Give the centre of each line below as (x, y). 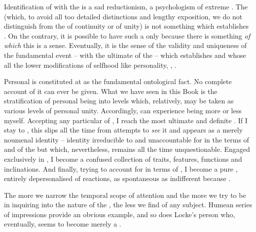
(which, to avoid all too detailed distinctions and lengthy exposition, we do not (123, 16)
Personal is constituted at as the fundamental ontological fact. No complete (118, 81)
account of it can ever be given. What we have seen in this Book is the (111, 91)
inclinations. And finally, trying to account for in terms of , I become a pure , (121, 168)
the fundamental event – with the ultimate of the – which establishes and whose (125, 55)
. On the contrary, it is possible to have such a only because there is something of (127, 35)
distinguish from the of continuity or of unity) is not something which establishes (127, 26)
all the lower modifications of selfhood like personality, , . (90, 65)
